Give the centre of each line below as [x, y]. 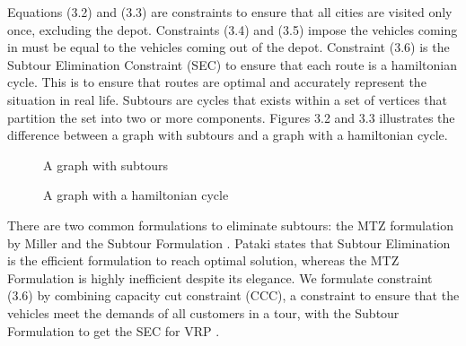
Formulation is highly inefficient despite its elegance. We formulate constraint [220, 277]
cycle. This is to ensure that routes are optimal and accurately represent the [217, 82]
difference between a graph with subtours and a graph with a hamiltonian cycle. [228, 135]
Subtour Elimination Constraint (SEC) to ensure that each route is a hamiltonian [232, 64]
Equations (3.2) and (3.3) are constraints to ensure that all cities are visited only [230, 12]
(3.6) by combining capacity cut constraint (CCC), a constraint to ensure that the [233, 295]
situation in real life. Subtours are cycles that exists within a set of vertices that [227, 99]
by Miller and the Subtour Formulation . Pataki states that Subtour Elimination [229, 242]
